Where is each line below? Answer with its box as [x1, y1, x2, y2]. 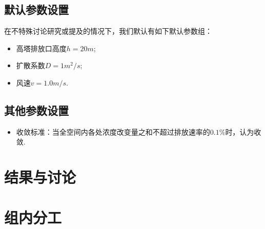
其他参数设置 [4, 102, 69, 118]
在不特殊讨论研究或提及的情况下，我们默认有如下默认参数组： [4, 26, 212, 36]
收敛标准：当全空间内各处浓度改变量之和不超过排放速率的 [16, 126, 210, 137]
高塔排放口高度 [16, 43, 67, 53]
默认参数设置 [4, 2, 69, 17]
